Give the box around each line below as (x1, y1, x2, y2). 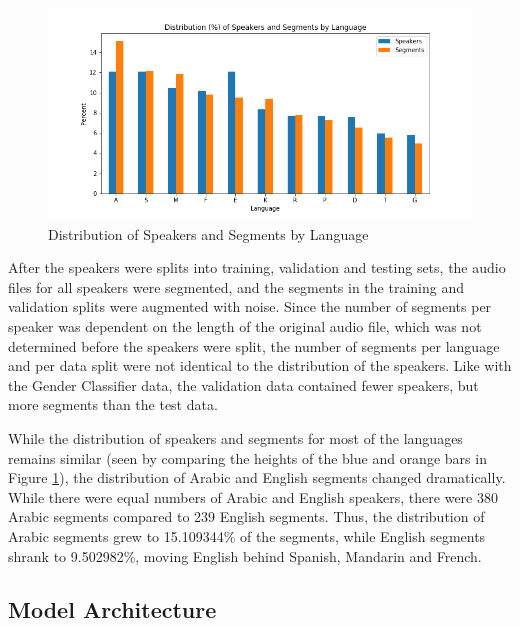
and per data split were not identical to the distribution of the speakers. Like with (8, 355, 512, 376)
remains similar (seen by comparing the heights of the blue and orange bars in (8, 447, 487, 468)
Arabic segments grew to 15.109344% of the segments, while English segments (8, 525, 486, 546)
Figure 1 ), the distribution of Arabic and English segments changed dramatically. (8, 467, 506, 488)
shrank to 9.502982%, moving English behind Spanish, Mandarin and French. (8, 545, 482, 566)
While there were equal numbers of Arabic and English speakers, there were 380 (8, 486, 498, 507)
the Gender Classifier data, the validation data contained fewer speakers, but (8, 374, 479, 395)
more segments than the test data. (8, 394, 218, 415)
